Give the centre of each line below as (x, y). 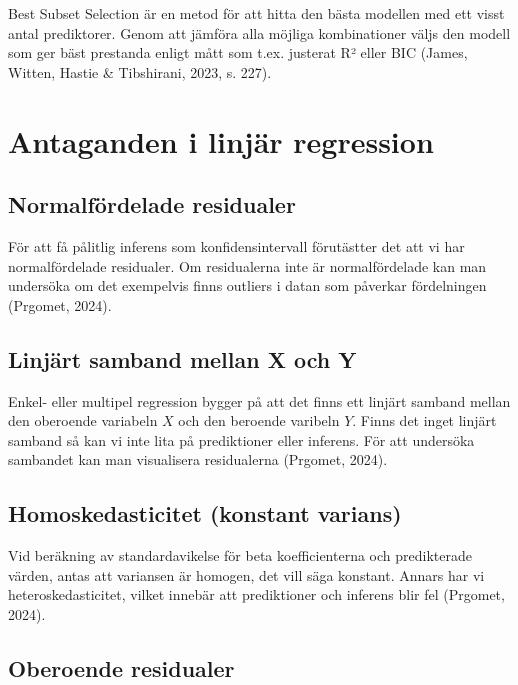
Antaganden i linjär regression (221, 140)
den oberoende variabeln (83, 420)
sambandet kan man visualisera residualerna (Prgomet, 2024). (198, 459)
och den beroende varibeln (259, 420)
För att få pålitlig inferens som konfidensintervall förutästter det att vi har (236, 245)
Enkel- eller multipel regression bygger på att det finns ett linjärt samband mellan (259, 400)
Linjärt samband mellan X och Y (182, 358)
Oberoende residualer (121, 667)
